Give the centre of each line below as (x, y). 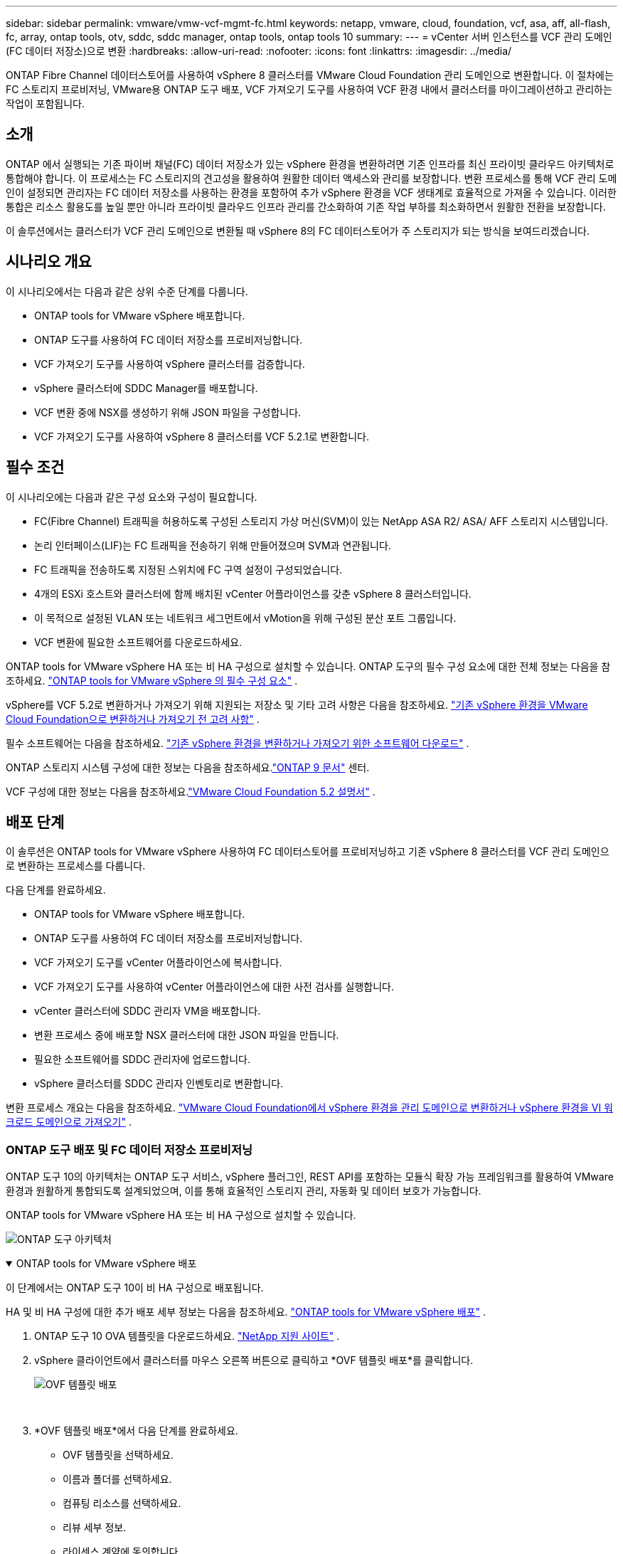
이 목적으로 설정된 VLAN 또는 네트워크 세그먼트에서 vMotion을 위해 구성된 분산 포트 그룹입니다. (245, 618)
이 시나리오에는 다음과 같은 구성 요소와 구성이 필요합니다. (132, 497)
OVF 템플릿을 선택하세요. (118, 1455)
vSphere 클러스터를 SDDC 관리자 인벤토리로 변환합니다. (159, 1084)
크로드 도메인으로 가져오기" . (69, 1122)
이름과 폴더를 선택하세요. (117, 1479)
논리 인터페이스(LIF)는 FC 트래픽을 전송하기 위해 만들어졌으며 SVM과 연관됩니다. (213, 545)
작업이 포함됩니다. (46, 104)
